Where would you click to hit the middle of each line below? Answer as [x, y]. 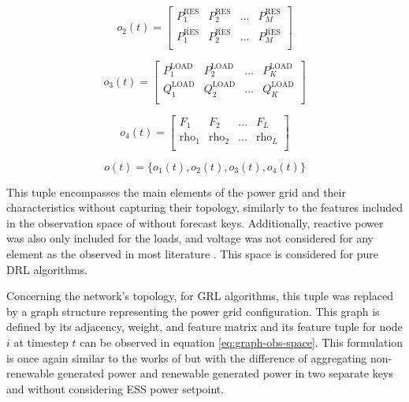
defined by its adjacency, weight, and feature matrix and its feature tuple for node [204, 327]
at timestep [41, 342]
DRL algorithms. [47, 269]
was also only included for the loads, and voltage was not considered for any [190, 238]
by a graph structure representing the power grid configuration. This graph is [193, 311]
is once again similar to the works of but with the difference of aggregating [187, 357]
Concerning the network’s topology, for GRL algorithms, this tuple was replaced [200, 296]
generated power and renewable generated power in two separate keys [225, 373]
